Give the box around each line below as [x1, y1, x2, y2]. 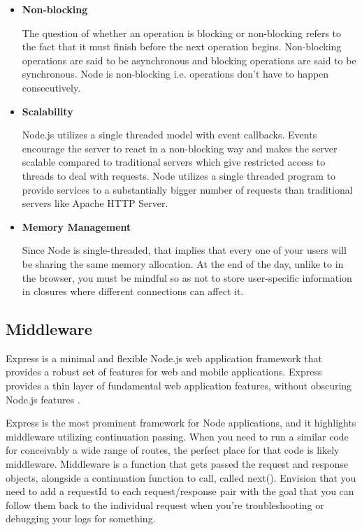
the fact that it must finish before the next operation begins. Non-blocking [22, 39, 342, 54]
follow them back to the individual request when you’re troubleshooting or [6, 497, 324, 512]
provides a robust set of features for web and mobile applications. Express [6, 364, 322, 379]
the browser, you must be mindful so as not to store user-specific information [22, 270, 352, 285]
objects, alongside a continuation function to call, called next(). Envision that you [6, 470, 356, 485]
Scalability [22, 103, 73, 118]
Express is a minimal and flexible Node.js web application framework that [6, 350, 322, 365]
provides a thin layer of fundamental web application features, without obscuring [6, 378, 352, 393]
